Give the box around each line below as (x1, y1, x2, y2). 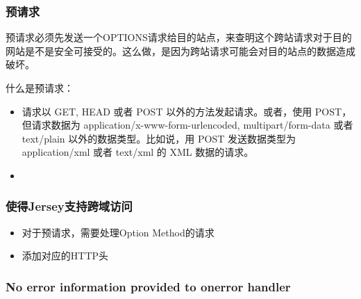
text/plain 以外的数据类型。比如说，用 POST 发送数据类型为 (22, 131, 296, 145)
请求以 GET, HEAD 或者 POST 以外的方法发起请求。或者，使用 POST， (22, 104, 352, 118)
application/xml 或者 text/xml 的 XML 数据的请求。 (22, 145, 254, 159)
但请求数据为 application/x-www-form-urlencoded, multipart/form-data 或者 (22, 118, 353, 132)
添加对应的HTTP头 (22, 248, 109, 263)
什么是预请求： (6, 81, 74, 95)
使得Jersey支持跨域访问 (6, 197, 133, 215)
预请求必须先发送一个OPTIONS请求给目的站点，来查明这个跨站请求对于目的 (6, 30, 352, 45)
